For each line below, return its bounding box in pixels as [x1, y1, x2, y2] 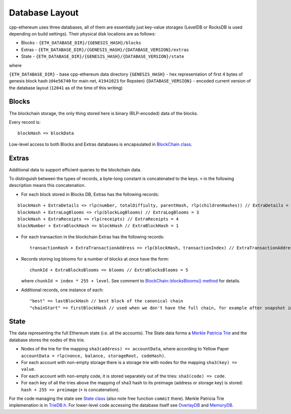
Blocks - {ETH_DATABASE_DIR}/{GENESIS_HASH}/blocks [21, 40, 142, 46]
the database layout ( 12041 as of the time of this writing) [9, 85, 123, 91]
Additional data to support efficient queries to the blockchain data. [9, 166, 142, 172]
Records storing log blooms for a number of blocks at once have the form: [21, 256, 169, 262]
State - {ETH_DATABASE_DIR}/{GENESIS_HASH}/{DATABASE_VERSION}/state [21, 53, 184, 59]
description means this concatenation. [9, 182, 86, 188]
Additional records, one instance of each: [21, 287, 104, 293]
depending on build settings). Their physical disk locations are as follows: [9, 31, 156, 36]
